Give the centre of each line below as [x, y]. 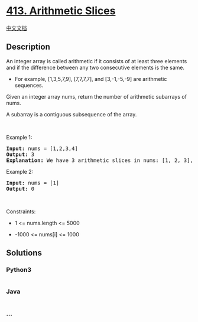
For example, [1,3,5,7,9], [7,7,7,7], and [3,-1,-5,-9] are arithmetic [91, 79]
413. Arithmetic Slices [61, 11]
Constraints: [21, 212]
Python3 [19, 270]
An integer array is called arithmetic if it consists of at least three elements [97, 61]
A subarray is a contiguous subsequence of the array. [72, 114]
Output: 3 [20, 154]
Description [28, 47]
